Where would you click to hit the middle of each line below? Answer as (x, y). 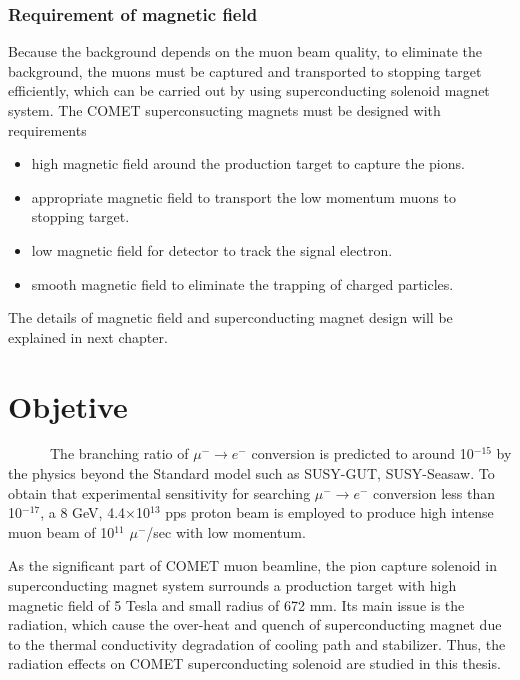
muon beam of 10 (61, 531)
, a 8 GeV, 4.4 (83, 512)
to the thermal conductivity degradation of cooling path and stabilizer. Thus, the (257, 643)
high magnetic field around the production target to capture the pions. (248, 163)
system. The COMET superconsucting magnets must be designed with (224, 110)
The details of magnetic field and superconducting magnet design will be (230, 317)
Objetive (68, 405)
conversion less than (434, 492)
